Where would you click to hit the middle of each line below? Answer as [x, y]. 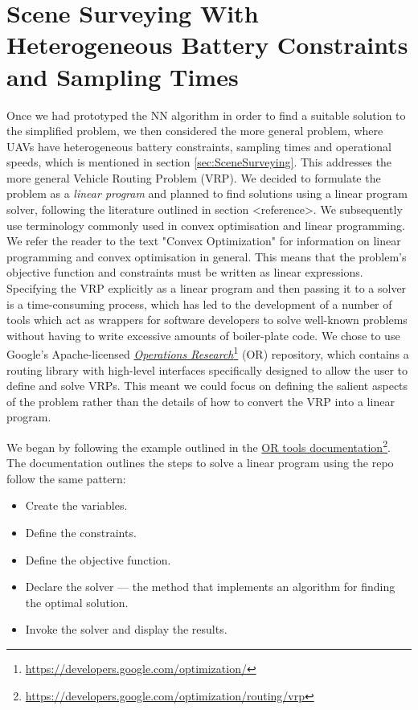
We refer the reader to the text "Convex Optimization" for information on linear [204, 241]
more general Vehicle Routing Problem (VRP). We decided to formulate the [194, 177]
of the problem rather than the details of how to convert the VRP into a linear [201, 401]
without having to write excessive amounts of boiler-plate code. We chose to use [203, 335]
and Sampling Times [123, 76]
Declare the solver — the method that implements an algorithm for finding [210, 587]
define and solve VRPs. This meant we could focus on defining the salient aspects [207, 386]
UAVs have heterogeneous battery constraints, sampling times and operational [199, 146]
